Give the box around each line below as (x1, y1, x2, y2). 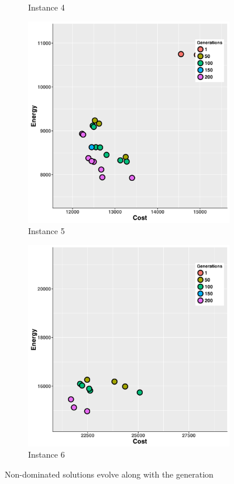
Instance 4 (28, 1, 65, 13)
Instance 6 (28, 448, 65, 461)
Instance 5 (28, 225, 65, 237)
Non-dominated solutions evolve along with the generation (5, 468, 214, 480)
